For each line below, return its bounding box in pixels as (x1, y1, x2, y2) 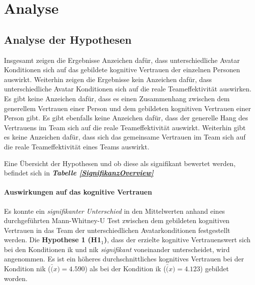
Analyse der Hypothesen (4, 31, 132, 47)
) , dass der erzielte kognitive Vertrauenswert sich (104, 234, 251, 245)
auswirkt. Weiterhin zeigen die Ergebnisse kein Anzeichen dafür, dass (4, 74, 212, 84)
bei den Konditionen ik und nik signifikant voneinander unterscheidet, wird (4, 244, 230, 254)
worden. (4, 273, 28, 283)
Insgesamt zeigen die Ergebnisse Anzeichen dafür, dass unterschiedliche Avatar (4, 55, 240, 65)
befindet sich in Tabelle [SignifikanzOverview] (4, 168, 154, 178)
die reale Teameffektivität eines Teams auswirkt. (4, 141, 149, 151)
